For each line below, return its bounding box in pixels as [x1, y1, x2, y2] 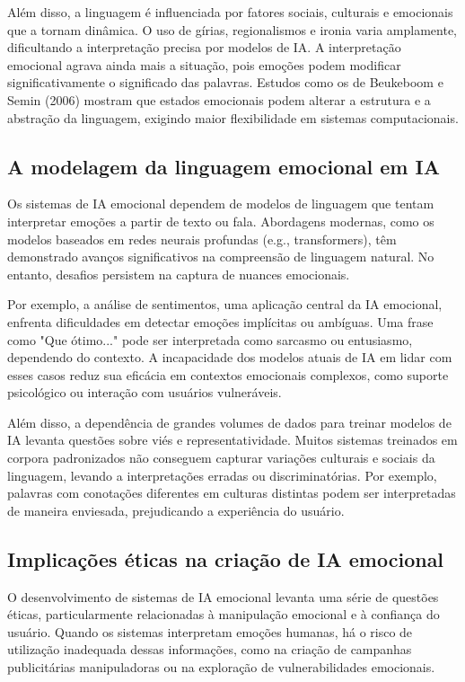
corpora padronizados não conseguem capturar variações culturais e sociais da [7, 448, 435, 467]
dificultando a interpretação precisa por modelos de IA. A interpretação [7, 38, 401, 57]
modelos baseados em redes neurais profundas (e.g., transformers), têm [7, 229, 397, 248]
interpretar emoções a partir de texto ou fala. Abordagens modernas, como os [7, 211, 434, 230]
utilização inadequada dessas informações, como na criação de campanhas [7, 640, 412, 659]
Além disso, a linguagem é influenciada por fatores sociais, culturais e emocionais [7, 3, 453, 21]
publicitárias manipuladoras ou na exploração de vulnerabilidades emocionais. [7, 658, 435, 677]
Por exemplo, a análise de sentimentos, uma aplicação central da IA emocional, [7, 295, 443, 314]
